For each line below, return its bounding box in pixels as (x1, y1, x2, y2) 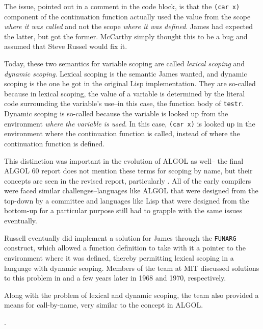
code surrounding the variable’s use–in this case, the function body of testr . (4, 98, 244, 109)
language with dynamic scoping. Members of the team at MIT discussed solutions (4, 262, 259, 273)
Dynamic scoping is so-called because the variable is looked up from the (4, 108, 228, 119)
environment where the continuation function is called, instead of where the (4, 128, 240, 139)
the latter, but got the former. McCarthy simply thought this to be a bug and (4, 31, 248, 41)
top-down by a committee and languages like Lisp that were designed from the (4, 195, 249, 206)
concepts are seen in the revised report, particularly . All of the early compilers (4, 175, 251, 186)
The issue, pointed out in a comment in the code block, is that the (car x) (4, 1, 240, 11)
